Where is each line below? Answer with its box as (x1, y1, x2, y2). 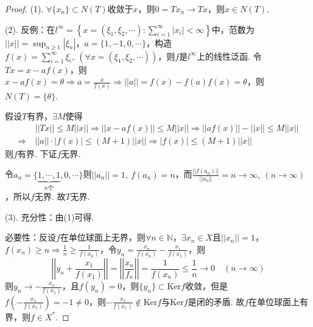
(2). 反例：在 (5, 23, 55, 35)
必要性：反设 (5, 231, 56, 244)
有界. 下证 (17, 147, 57, 160)
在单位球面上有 (248, 295, 309, 308)
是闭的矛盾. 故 (188, 295, 245, 308)
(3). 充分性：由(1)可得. (5, 210, 94, 223)
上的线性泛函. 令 (196, 49, 262, 62)
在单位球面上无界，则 (60, 231, 146, 244)
